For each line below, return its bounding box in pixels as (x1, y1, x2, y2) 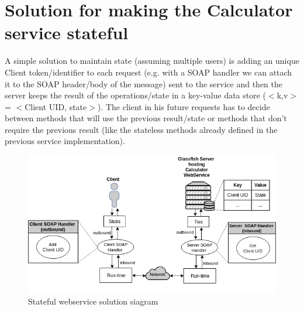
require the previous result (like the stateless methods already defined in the (5, 123, 278, 135)
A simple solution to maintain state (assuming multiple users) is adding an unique (5, 54, 299, 67)
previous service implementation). (5, 135, 125, 147)
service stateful (5, 20, 129, 45)
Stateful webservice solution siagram (28, 295, 158, 307)
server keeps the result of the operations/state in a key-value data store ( (5, 89, 267, 101)
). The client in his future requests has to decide (97, 100, 270, 112)
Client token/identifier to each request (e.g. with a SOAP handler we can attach (5, 66, 292, 78)
